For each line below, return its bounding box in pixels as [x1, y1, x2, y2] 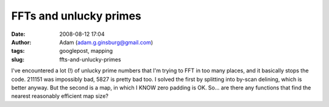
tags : [11, 47, 25, 55]
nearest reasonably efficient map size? [11, 92, 109, 100]
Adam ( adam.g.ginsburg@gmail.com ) [59, 38, 154, 46]
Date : [11, 30, 26, 38]
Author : [11, 38, 32, 46]
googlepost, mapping [59, 47, 113, 55]
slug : [11, 55, 24, 63]
